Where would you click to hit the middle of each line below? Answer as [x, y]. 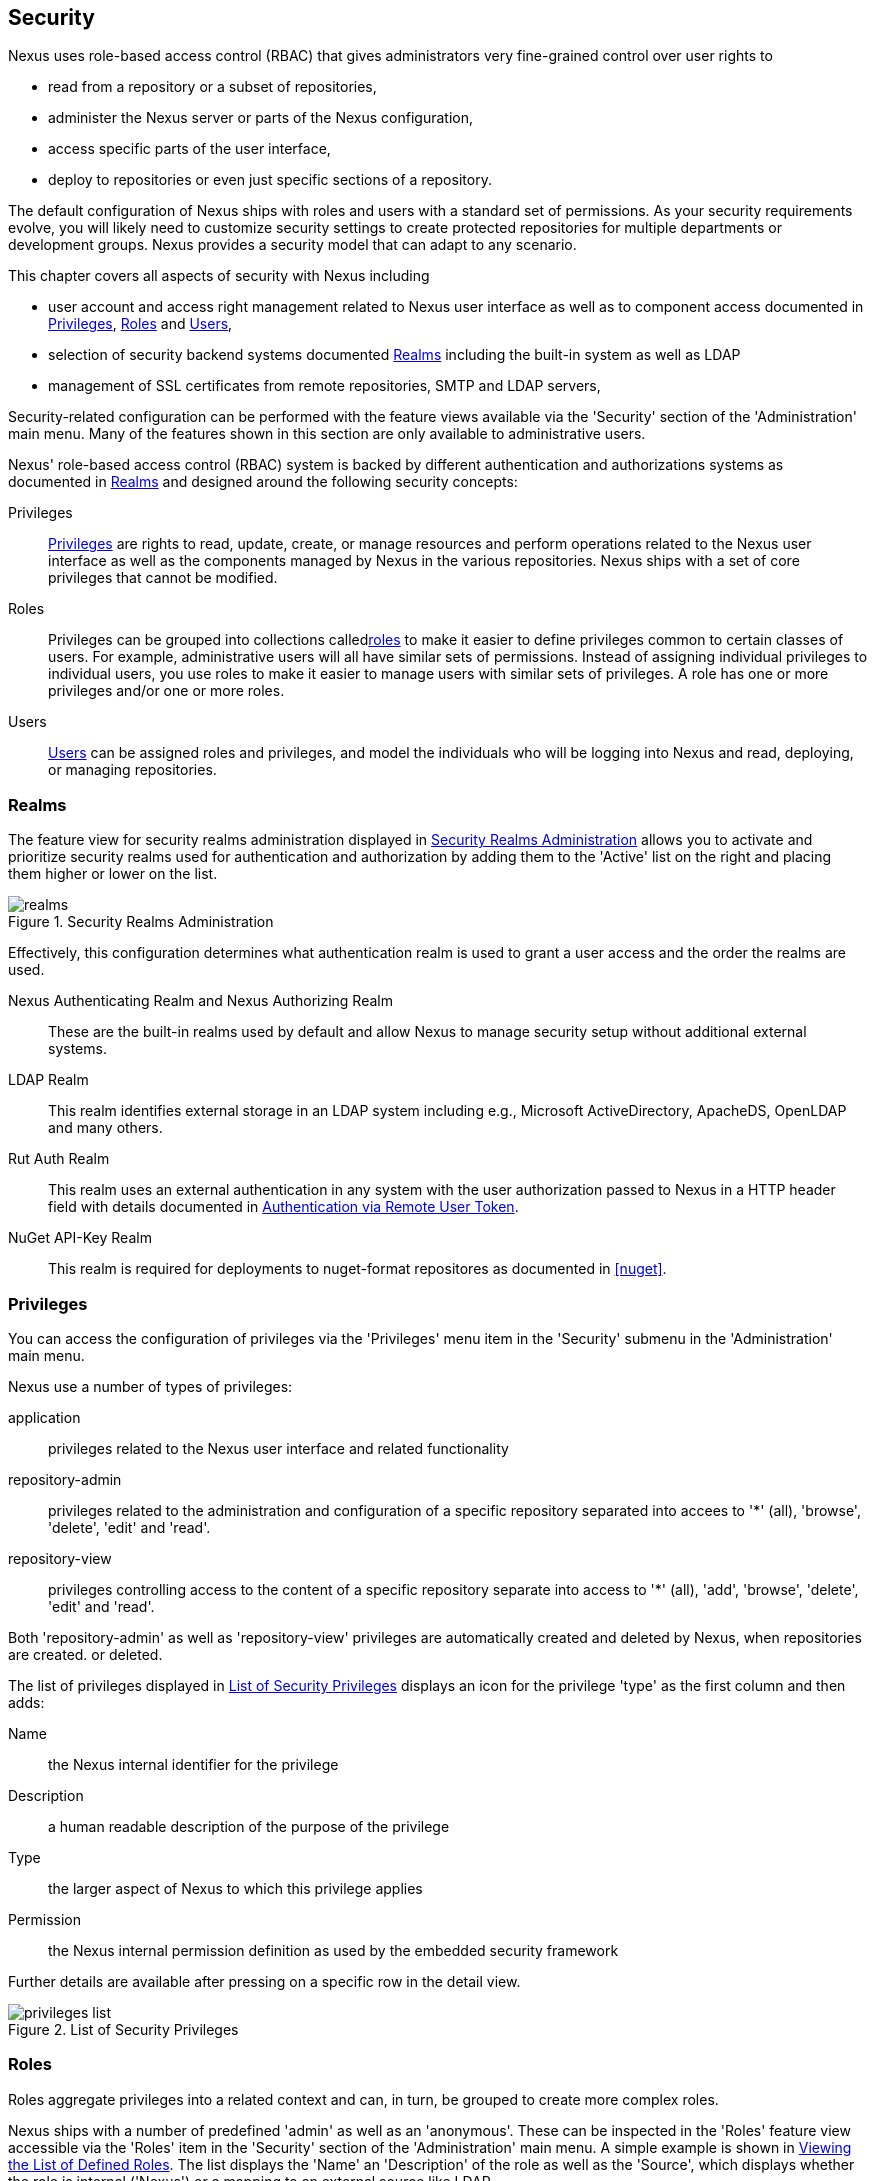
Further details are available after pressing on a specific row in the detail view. [264, 1981]
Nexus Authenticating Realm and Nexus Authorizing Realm [200, 1001]
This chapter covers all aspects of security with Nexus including [219, 276]
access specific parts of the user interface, [189, 149]
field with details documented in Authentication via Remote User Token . [283, 1207]
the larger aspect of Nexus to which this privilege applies [235, 1888]
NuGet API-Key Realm [80, 1238]
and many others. [105, 1128]
